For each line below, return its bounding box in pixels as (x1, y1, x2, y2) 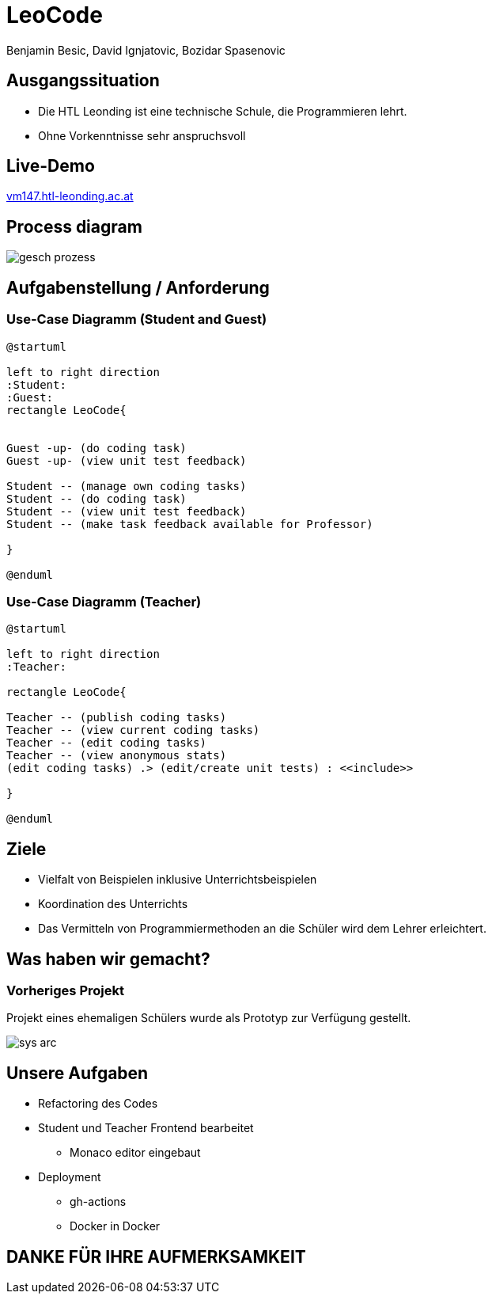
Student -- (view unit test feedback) (6, 504, 247, 518)
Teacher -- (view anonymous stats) (6, 749, 227, 762)
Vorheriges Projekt (6, 982, 124, 998)
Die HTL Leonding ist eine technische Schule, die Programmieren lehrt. (38, 104, 407, 118)
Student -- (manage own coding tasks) (6, 479, 247, 492)
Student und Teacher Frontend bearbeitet (38, 1121, 254, 1135)
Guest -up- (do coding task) (6, 441, 187, 454)
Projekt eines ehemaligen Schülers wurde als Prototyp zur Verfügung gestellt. (6, 1011, 411, 1025)
